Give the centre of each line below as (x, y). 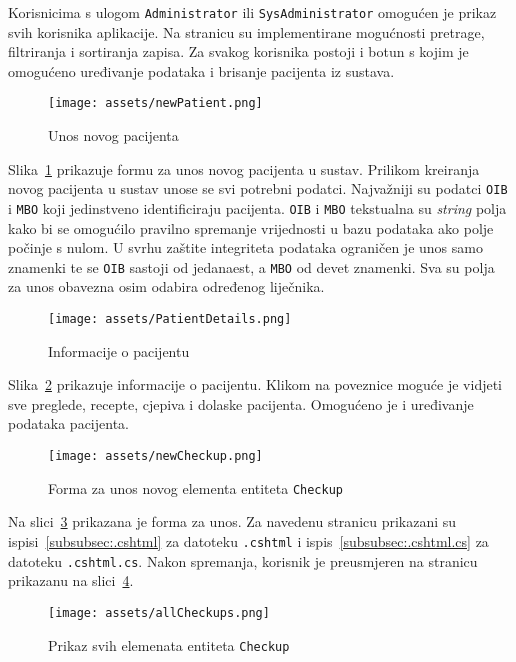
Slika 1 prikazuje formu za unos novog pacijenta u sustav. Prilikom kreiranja (244, 168)
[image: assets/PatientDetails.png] (170, 319)
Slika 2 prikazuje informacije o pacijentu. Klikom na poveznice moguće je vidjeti (255, 384)
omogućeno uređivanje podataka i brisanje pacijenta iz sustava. (201, 70)
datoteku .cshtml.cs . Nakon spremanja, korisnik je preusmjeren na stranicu (243, 560)
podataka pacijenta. (68, 423)
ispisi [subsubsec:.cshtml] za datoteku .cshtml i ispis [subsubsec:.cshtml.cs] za (248, 540)
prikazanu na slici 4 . (71, 580)
